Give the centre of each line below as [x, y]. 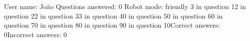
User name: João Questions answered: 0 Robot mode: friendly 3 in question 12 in [125, 6]
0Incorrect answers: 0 [36, 34]
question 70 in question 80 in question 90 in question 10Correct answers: [112, 25]
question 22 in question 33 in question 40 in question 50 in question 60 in [113, 15]
